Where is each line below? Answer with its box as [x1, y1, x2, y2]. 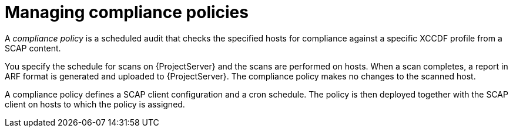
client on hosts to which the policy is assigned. [5, 99, 185, 109]
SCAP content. [5, 43, 61, 53]
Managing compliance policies [5, 2, 249, 22]
